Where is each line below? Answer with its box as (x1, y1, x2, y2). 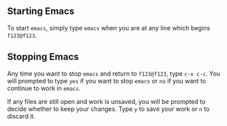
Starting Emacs (7, 6, 75, 17)
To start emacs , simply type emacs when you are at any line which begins (7, 23, 210, 32)
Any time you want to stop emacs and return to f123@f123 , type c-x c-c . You (7, 69, 221, 78)
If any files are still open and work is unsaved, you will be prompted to (7, 97, 206, 105)
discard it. (7, 112, 36, 120)
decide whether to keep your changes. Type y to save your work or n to (7, 105, 210, 113)
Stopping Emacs (7, 51, 79, 63)
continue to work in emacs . (7, 84, 81, 92)
